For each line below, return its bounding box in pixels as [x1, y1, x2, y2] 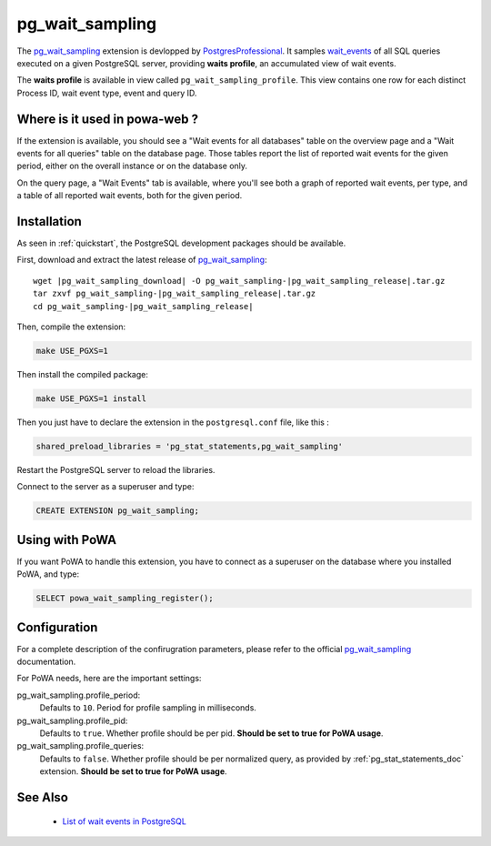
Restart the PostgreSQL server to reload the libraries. [16, 464, 215, 475]
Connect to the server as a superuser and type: [16, 481, 195, 492]
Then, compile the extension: [16, 321, 126, 332]
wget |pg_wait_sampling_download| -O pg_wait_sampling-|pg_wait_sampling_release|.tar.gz [33, 276, 446, 286]
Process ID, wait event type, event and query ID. [16, 87, 197, 98]
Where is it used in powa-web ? [16, 111, 199, 126]
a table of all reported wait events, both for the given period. [16, 190, 243, 201]
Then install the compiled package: [16, 369, 149, 380]
